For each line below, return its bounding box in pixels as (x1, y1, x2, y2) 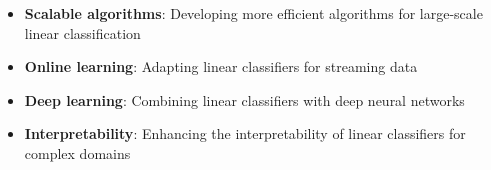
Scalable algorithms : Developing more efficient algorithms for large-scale (24, 3, 483, 23)
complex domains (24, 142, 131, 163)
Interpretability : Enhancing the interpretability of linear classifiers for (24, 123, 466, 144)
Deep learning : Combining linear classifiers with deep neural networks (24, 89, 465, 110)
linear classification (24, 22, 141, 43)
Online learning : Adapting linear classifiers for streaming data (24, 56, 418, 77)
